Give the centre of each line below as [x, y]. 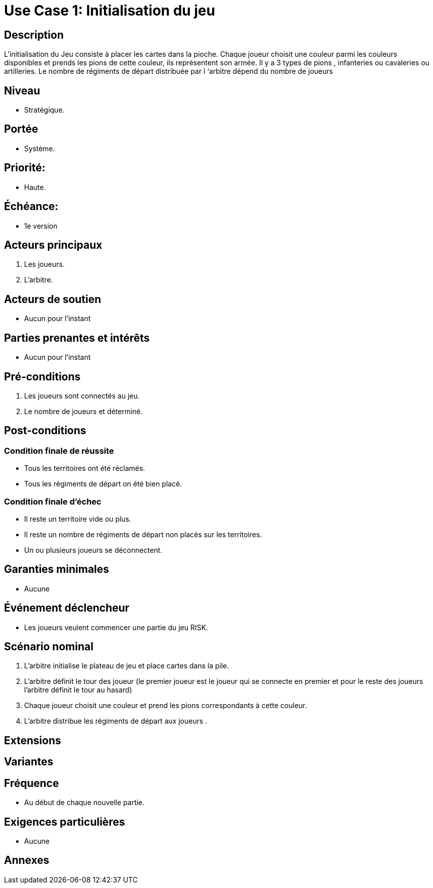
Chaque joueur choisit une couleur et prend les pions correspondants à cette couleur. [166, 706]
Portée [21, 129]
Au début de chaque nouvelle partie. [84, 803]
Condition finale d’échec [53, 501]
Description [34, 35]
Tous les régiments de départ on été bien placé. [103, 484]
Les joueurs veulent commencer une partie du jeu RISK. [116, 627]
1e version [41, 226]
